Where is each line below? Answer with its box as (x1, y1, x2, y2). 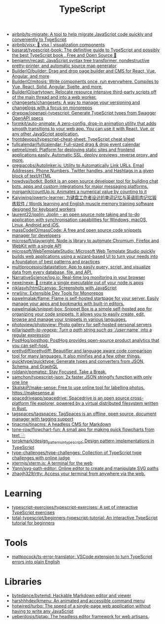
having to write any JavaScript (11, 608, 74, 614)
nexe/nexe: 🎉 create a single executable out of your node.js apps (11, 280, 144, 286)
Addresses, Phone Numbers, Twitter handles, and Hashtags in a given (11, 168, 154, 174)
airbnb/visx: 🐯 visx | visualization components (11, 42, 105, 48)
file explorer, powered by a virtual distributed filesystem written (30, 400, 159, 406)
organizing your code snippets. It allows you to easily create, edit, (11, 311, 145, 317)
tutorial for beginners (11, 520, 55, 526)
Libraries (4, 576, 42, 587)
